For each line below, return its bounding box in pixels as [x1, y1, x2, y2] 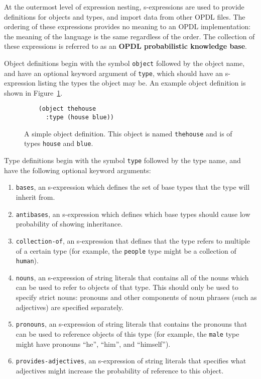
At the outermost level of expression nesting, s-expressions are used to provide [4, 2, 244, 12]
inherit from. [16, 192, 55, 202]
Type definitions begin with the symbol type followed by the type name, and [4, 155, 241, 166]
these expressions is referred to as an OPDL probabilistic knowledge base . [4, 41, 247, 51]
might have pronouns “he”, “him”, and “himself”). [16, 338, 171, 349]
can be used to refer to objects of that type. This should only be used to [16, 282, 238, 292]
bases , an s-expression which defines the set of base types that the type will [16, 182, 250, 192]
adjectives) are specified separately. [16, 301, 123, 312]
